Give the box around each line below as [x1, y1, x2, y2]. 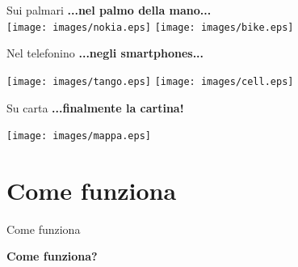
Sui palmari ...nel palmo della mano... [6, 2, 212, 18]
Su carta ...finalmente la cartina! [6, 99, 184, 116]
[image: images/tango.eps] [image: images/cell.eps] [6, 75, 294, 87]
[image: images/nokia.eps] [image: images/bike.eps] [6, 21, 294, 33]
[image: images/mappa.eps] [6, 130, 151, 142]
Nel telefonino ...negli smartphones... [6, 44, 204, 61]
